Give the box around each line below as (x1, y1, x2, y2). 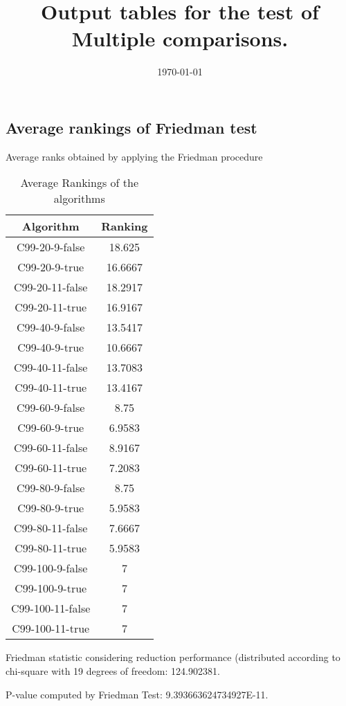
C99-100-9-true (15, 580, 87, 597)
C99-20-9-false (17, 239, 85, 255)
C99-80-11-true (15, 540, 87, 556)
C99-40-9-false (17, 319, 85, 336)
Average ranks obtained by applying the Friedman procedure (6, 149, 263, 163)
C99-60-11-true (15, 460, 87, 476)
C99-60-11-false (14, 440, 88, 456)
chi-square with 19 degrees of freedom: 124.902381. (6, 663, 220, 678)
